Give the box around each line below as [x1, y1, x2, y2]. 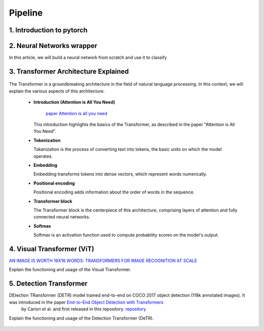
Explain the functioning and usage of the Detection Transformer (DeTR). [9, 315, 154, 321]
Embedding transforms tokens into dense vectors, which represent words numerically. [33, 171, 207, 177]
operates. [33, 153, 53, 159]
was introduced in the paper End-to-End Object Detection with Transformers [9, 299, 164, 305]
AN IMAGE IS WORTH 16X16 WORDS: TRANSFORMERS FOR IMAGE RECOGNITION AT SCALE [9, 258, 198, 264]
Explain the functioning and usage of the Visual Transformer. [9, 267, 132, 273]
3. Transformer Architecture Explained [9, 67, 129, 75]
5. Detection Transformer [9, 280, 88, 288]
